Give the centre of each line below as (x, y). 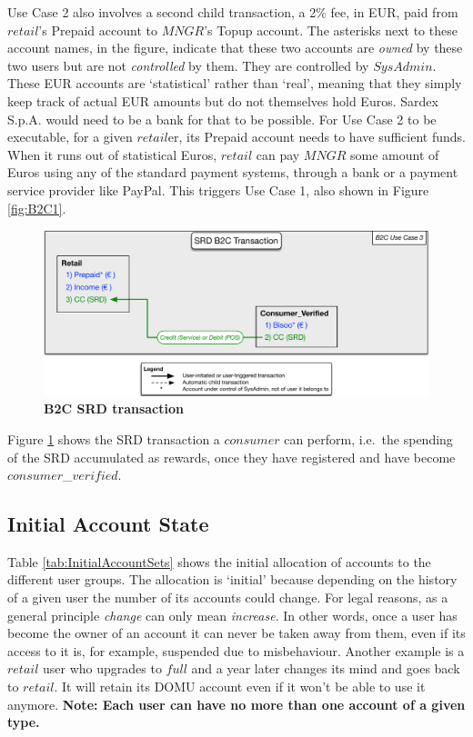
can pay (278, 154)
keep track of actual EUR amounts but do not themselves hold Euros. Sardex (223, 100)
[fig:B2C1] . (37, 208)
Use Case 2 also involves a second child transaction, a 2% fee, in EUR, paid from (233, 12)
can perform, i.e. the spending (368, 438)
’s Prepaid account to (98, 30)
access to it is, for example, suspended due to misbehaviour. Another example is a (236, 650)
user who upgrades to (102, 668)
